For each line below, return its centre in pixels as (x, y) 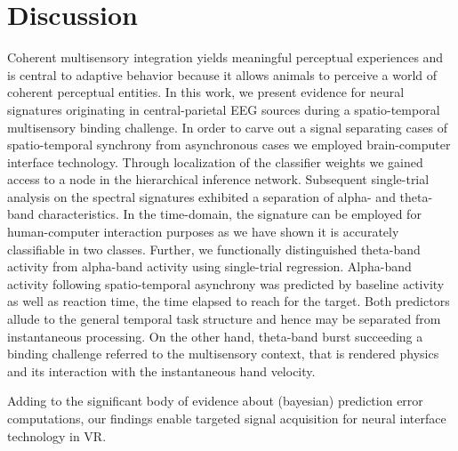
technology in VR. (57, 435)
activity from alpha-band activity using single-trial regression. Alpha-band (209, 266)
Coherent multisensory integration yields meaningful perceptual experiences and (225, 57)
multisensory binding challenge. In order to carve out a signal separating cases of (227, 127)
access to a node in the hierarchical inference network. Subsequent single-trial (218, 179)
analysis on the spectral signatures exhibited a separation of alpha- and (201, 196)
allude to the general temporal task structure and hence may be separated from (224, 319)
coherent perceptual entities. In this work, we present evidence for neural (206, 92)
